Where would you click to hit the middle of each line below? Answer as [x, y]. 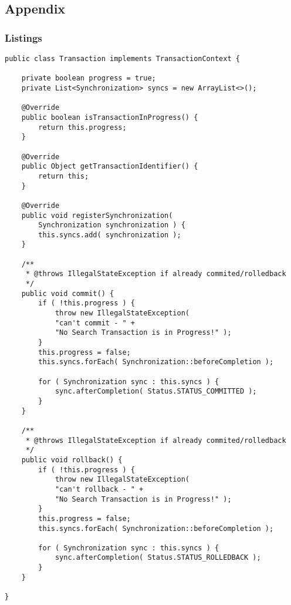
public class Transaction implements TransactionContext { [122, 59]
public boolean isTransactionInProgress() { [110, 117]
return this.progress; [82, 127]
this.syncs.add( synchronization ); [110, 235]
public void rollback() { [72, 460]
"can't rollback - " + [99, 489]
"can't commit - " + [95, 323]
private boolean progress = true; [89, 78]
